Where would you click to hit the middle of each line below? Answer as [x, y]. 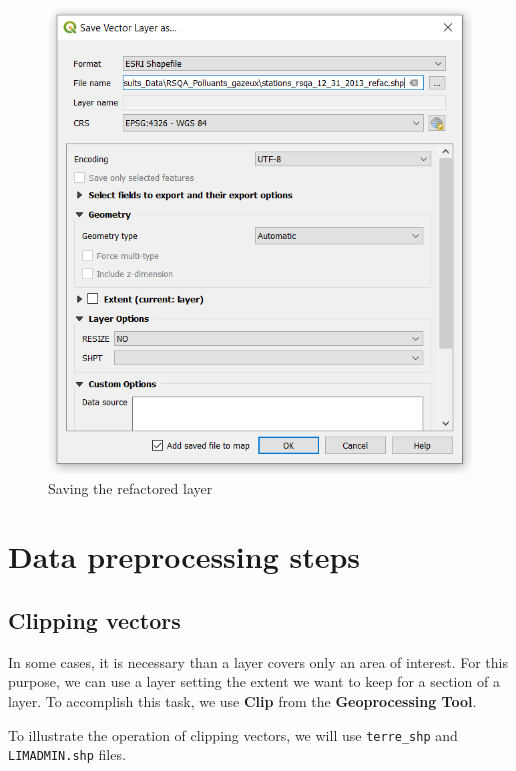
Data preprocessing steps [184, 556]
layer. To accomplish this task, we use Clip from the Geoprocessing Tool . [242, 701]
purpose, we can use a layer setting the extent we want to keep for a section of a [254, 681]
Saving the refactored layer [130, 487]
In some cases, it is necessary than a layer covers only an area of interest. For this [258, 661]
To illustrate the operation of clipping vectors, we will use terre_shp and [233, 734]
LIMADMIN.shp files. [67, 754]
